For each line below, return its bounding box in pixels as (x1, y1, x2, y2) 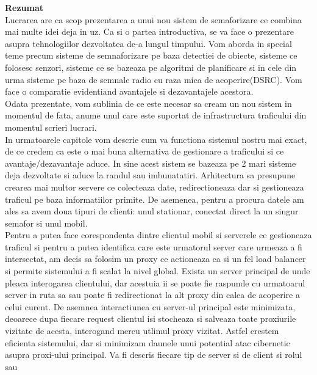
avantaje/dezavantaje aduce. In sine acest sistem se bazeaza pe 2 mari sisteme (5, 156, 296, 169)
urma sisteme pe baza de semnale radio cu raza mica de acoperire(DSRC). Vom (5, 73, 302, 86)
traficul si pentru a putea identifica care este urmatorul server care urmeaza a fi (5, 240, 302, 253)
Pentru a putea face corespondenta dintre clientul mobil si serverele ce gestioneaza (5, 228, 312, 241)
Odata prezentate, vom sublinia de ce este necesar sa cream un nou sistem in (5, 96, 292, 109)
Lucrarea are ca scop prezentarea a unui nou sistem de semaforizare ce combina (5, 13, 302, 26)
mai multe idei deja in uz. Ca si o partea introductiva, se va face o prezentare (5, 25, 294, 38)
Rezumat (5, 1, 44, 13)
